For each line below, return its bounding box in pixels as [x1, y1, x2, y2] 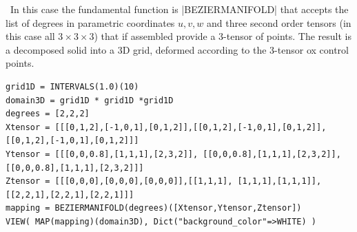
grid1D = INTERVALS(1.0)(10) [6, 81, 139, 92]
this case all [6, 29, 55, 43]
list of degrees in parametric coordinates [6, 15, 175, 30]
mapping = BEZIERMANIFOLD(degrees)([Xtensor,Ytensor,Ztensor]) [6, 203, 302, 213]
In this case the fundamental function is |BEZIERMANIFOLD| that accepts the [10, 2, 349, 16]
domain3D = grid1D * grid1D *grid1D [6, 95, 174, 105]
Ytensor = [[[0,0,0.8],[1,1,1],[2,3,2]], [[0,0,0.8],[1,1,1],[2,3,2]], [6, 149, 341, 159]
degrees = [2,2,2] [6, 109, 90, 119]
